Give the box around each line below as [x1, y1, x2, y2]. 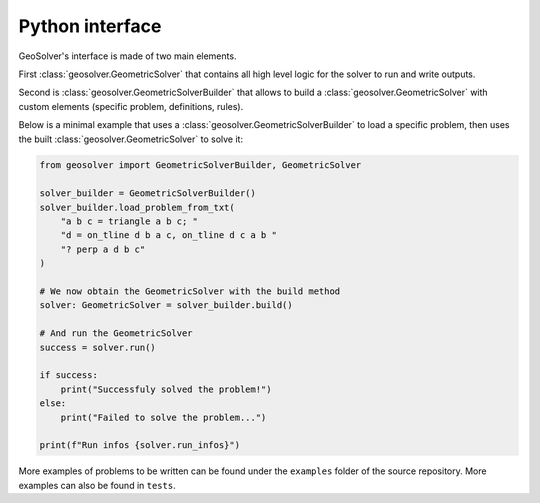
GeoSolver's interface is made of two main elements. [18, 50, 237, 62]
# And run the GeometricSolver [39, 328, 194, 339]
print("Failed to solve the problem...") [60, 411, 267, 423]
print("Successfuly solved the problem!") [60, 383, 272, 395]
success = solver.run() [39, 341, 157, 353]
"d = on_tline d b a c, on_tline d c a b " [60, 230, 277, 241]
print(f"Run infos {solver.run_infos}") [39, 440, 240, 451]
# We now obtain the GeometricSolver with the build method [39, 286, 341, 297]
